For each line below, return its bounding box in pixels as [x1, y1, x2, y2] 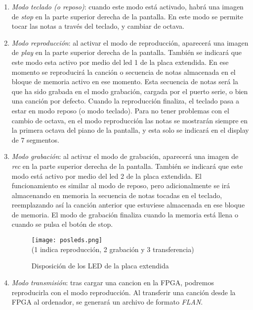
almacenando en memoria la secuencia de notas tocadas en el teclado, [11, 190, 222, 200]
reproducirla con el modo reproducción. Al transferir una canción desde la [11, 287, 236, 297]
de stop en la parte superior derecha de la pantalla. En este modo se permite [11, 11, 244, 21]
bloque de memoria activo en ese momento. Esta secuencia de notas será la [11, 76, 239, 87]
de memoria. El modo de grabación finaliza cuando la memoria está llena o [11, 209, 238, 219]
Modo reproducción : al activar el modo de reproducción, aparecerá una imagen [11, 37, 249, 48]
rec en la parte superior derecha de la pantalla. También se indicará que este [11, 160, 243, 171]
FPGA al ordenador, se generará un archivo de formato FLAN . [11, 297, 203, 307]
